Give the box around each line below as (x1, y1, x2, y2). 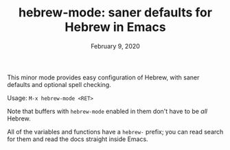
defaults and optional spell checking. (7, 80, 111, 88)
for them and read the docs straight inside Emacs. (7, 135, 149, 143)
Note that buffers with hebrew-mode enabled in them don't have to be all (7, 107, 208, 115)
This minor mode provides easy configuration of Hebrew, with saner (7, 73, 200, 82)
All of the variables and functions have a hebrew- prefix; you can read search (7, 127, 224, 136)
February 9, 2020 (90, 42, 141, 50)
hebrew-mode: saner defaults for (18, 5, 213, 21)
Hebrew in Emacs (65, 19, 166, 35)
